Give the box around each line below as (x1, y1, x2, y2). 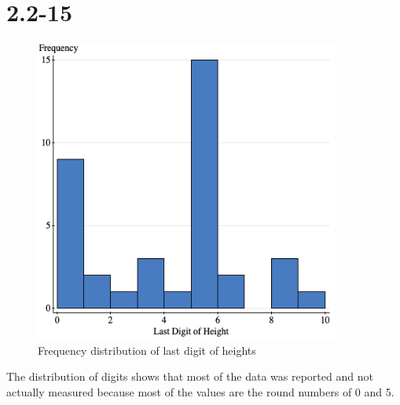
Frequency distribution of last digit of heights (38, 341, 256, 358)
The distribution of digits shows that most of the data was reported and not (6, 368, 373, 385)
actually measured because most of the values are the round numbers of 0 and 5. (6, 383, 394, 400)
